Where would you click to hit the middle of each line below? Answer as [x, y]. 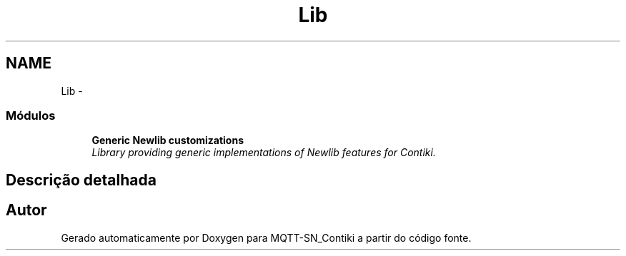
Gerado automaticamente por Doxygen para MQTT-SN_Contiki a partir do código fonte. [266, 237]
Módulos [31, 115]
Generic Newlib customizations [168, 140]
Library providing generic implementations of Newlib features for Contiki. [264, 153]
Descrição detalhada [81, 180]
